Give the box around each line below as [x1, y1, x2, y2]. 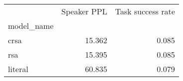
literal [8, 63, 28, 75]
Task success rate [115, 5, 175, 17]
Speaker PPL [61, 5, 107, 17]
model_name [8, 20, 54, 31]
